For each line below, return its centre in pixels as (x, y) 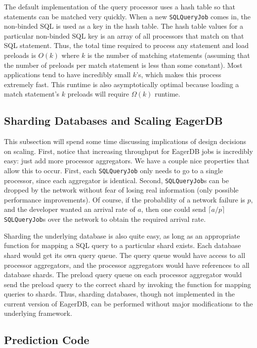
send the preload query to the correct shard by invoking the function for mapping (128, 284)
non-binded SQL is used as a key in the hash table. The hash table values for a (124, 26)
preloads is (20, 55)
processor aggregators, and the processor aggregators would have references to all (127, 265)
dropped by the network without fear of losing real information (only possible (121, 190)
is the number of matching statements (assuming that (169, 55)
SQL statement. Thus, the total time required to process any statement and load (126, 45)
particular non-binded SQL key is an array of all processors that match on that (124, 35)
